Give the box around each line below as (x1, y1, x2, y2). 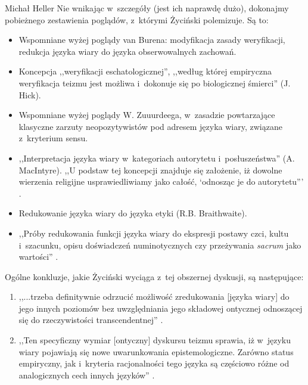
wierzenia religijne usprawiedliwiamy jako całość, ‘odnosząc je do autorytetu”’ (18, 175, 304, 188)
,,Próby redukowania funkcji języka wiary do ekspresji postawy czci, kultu (18, 226, 289, 239)
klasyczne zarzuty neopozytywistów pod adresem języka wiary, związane (18, 120, 282, 132)
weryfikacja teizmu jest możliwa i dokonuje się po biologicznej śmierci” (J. (18, 76, 291, 89)
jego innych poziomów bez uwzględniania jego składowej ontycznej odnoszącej (18, 302, 303, 314)
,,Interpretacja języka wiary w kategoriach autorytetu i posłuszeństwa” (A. (18, 151, 295, 164)
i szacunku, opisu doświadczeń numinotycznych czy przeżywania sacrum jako (18, 238, 301, 251)
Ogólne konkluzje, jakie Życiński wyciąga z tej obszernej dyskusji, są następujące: (5, 270, 304, 282)
